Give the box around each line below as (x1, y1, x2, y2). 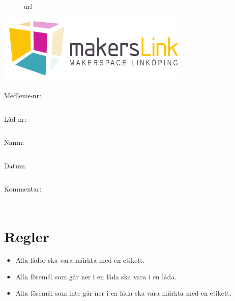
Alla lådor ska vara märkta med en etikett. (15, 255, 145, 265)
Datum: (4, 160, 27, 170)
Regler (4, 226, 49, 246)
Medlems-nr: (4, 90, 41, 101)
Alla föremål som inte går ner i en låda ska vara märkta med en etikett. (15, 288, 232, 298)
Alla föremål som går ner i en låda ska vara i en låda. (15, 271, 176, 281)
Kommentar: (4, 184, 42, 194)
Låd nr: (4, 113, 27, 124)
